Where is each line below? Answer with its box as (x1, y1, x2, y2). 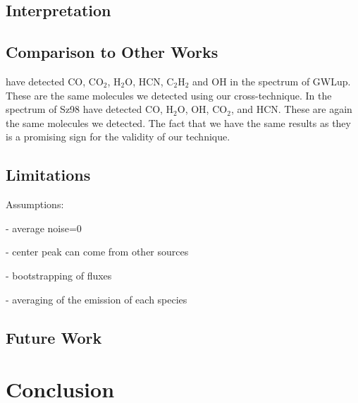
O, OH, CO (177, 102, 228, 116)
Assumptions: (6, 197, 64, 212)
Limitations (6, 164, 91, 186)
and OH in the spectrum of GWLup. (192, 73, 351, 88)
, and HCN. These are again (230, 102, 352, 116)
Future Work (6, 326, 102, 348)
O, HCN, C (125, 73, 174, 88)
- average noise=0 (6, 220, 82, 235)
